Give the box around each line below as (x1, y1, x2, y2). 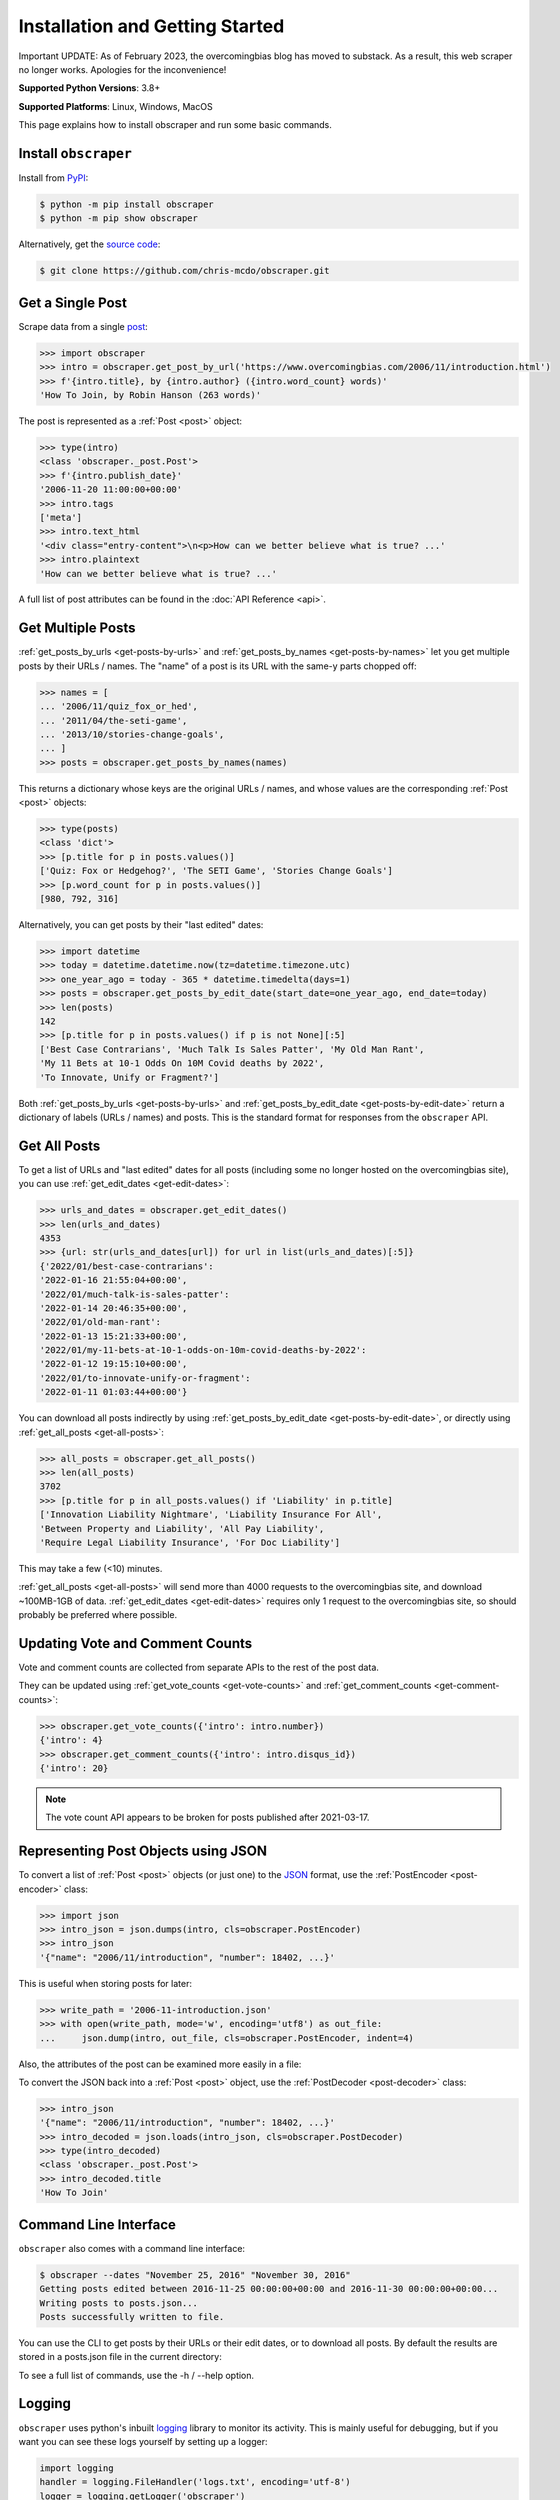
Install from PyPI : (18, 172, 89, 184)
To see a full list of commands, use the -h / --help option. (18, 2369, 255, 2381)
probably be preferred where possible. (18, 1609, 178, 1621)
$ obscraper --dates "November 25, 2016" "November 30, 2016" (39, 2269, 351, 2280)
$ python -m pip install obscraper (39, 199, 214, 210)
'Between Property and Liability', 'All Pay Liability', (39, 1523, 325, 1534)
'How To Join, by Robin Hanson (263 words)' (39, 390, 262, 401)
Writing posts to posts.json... (39, 2297, 199, 2309)
